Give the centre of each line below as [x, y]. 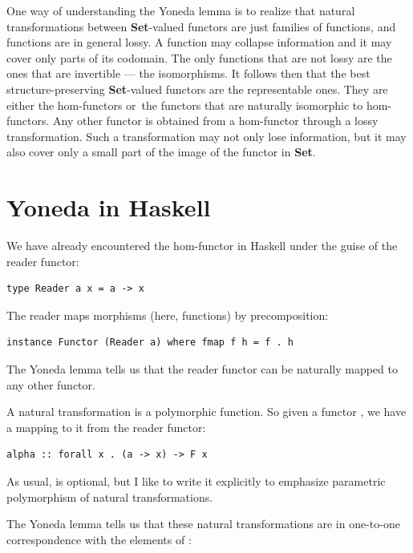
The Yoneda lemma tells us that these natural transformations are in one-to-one [203, 524]
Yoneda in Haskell [109, 207]
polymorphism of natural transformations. [110, 496]
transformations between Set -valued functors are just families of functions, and [201, 26]
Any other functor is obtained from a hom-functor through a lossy [216, 121]
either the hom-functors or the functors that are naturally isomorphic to [185, 105]
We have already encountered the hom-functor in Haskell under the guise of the [202, 246]
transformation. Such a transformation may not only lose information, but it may [206, 136]
